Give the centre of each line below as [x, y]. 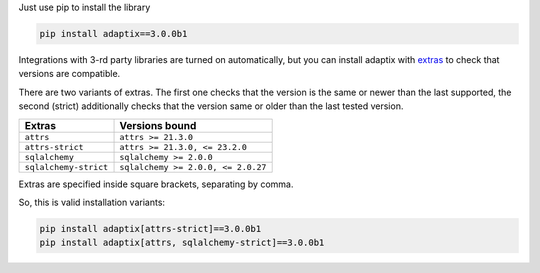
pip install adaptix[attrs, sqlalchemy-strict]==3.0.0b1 [182, 243]
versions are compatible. [69, 74]
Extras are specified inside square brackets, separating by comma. [156, 184]
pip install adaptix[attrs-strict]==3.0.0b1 [150, 228]
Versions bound [158, 125]
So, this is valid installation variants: [91, 202]
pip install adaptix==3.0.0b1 [113, 33]
